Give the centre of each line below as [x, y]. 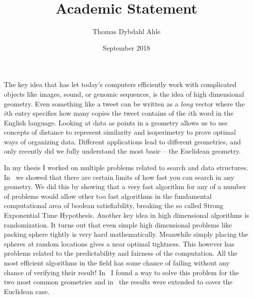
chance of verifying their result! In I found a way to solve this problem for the [122, 272]
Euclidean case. [27, 291]
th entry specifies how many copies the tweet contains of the [96, 113]
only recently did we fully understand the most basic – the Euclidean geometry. [122, 151]
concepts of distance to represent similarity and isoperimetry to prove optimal [120, 132]
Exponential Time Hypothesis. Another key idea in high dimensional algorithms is [126, 215]
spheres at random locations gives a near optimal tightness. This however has [119, 243]
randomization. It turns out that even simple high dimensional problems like [118, 224]
